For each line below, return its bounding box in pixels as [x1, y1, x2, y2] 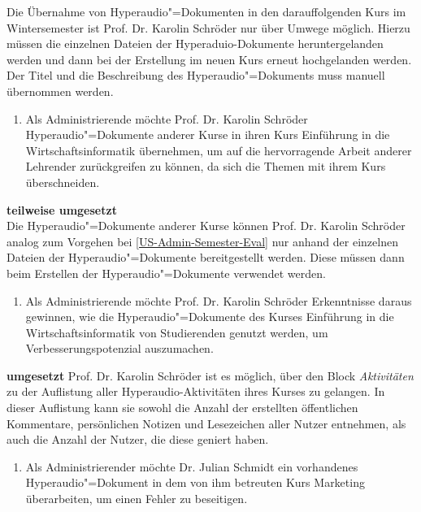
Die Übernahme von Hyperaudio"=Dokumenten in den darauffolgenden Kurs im [7, 3, 406, 20]
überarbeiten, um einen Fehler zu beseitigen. [25, 490, 248, 507]
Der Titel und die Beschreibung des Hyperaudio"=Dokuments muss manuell [7, 67, 385, 84]
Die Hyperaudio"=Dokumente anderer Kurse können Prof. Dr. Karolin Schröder [7, 217, 406, 234]
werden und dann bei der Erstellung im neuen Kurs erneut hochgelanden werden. [7, 50, 412, 67]
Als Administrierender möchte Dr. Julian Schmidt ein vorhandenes [25, 458, 358, 475]
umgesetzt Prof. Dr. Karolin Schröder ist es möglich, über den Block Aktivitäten [7, 367, 414, 384]
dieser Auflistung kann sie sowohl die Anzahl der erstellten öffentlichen [7, 399, 358, 416]
